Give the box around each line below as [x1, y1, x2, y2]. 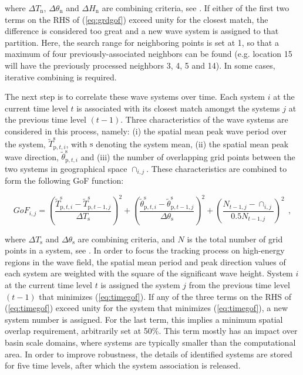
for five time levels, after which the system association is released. [5, 359, 241, 371]
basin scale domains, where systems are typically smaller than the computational [5, 336, 296, 349]
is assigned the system [100, 279, 180, 291]
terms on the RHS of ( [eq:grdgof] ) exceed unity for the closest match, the [5, 13, 268, 25]
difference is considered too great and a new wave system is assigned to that [5, 25, 279, 37]
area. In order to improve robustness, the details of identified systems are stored [5, 347, 292, 360]
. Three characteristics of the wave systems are [120, 113, 288, 126]
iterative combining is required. [5, 70, 117, 83]
